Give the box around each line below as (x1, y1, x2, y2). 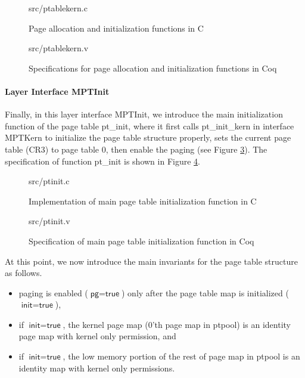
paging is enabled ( (18, 286, 88, 299)
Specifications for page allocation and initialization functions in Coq (29, 61, 277, 74)
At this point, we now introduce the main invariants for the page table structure (5, 255, 298, 267)
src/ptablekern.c (29, 2, 88, 14)
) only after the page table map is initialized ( (121, 286, 289, 299)
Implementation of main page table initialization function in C (29, 194, 257, 207)
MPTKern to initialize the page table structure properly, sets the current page (5, 131, 291, 144)
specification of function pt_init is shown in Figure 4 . (5, 154, 200, 167)
